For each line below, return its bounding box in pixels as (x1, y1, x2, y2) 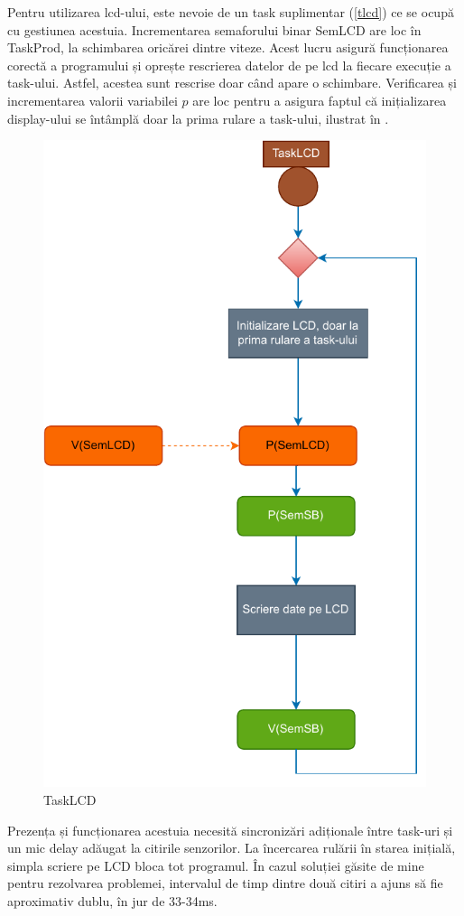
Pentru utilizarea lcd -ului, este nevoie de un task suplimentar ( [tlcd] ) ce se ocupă (7, 3, 454, 21)
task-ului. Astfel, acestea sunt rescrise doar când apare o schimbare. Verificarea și (7, 73, 457, 92)
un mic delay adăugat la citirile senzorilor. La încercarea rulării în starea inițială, (7, 838, 456, 857)
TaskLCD (43, 790, 97, 809)
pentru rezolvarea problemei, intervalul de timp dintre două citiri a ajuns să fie (7, 874, 443, 893)
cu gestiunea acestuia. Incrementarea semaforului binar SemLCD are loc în (7, 20, 422, 39)
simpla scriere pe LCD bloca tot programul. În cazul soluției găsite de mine (7, 855, 424, 874)
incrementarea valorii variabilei (7, 90, 178, 109)
